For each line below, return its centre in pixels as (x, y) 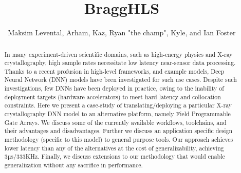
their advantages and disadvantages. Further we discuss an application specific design (118, 131)
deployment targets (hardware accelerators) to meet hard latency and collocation (113, 96)
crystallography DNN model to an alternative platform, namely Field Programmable (117, 114)
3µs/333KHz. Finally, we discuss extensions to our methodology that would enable (115, 156)
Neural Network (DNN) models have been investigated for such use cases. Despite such (120, 80)
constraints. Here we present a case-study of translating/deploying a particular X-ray (118, 105)
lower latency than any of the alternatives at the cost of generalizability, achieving (114, 148)
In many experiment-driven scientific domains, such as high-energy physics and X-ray (118, 54)
